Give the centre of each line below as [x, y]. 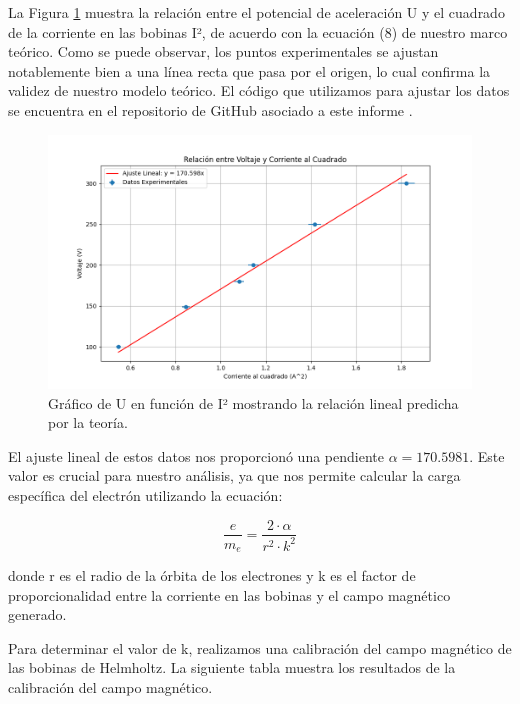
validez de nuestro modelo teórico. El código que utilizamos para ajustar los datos [259, 90]
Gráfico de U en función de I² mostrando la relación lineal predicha [253, 402]
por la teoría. [88, 422]
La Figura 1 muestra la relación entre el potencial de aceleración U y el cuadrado [256, 12]
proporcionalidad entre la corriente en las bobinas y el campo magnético [229, 594]
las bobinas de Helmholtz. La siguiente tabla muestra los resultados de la [232, 667]
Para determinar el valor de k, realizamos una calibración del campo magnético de [260, 647]
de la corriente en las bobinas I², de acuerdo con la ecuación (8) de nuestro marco [258, 31]
